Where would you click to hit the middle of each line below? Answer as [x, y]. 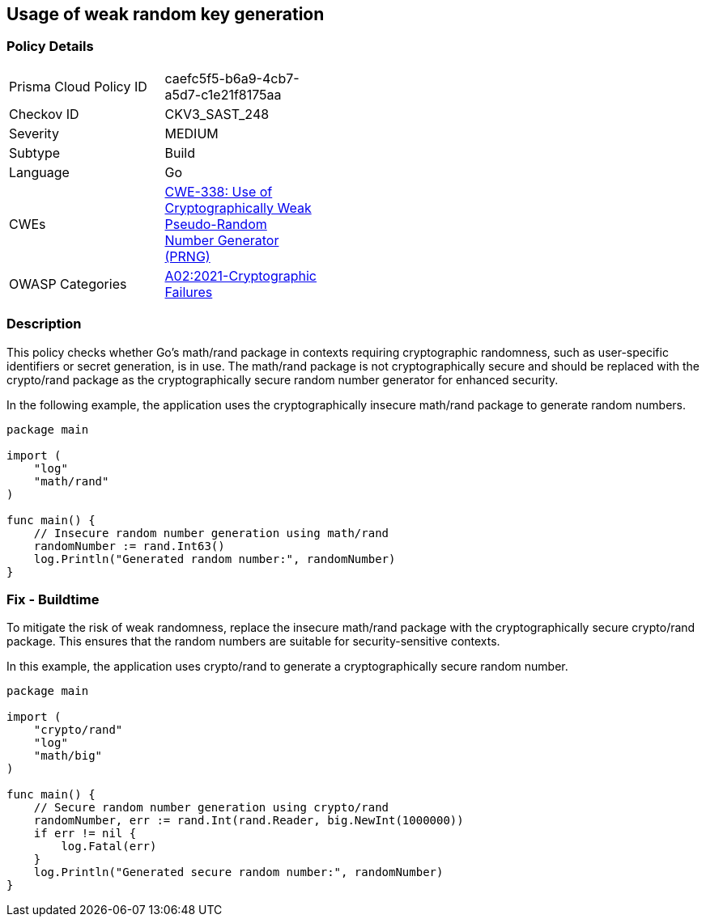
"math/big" [68, 756]
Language [39, 172]
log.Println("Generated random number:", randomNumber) [215, 559]
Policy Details [50, 47]
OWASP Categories [68, 284]
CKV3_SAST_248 [217, 114]
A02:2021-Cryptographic [240, 275]
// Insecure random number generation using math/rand [211, 533]
